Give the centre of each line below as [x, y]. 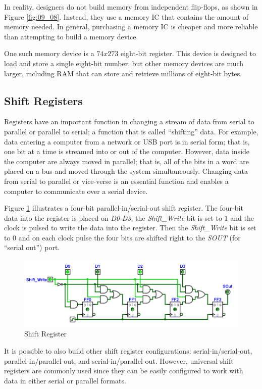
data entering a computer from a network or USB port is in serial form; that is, [127, 141]
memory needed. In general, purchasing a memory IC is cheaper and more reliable [131, 27]
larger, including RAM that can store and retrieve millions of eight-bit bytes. [123, 73]
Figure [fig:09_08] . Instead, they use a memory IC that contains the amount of [126, 16]
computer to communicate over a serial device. [76, 191]
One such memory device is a [49, 53]
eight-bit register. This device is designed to [188, 53]
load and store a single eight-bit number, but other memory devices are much [124, 63]
